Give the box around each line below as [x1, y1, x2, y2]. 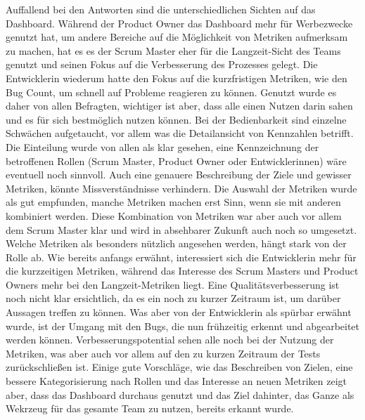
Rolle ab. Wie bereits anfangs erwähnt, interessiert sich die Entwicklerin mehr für [6, 249, 357, 264]
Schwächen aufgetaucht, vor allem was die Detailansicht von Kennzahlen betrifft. [6, 126, 354, 140]
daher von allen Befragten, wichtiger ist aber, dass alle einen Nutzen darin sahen [6, 98, 353, 113]
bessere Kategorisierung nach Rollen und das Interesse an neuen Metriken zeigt [6, 374, 347, 388]
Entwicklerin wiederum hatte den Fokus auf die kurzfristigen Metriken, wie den [6, 70, 347, 85]
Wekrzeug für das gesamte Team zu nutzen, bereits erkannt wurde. [6, 401, 294, 416]
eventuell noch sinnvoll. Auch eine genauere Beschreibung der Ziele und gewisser [6, 167, 352, 182]
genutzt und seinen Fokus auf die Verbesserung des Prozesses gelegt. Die [6, 57, 318, 72]
